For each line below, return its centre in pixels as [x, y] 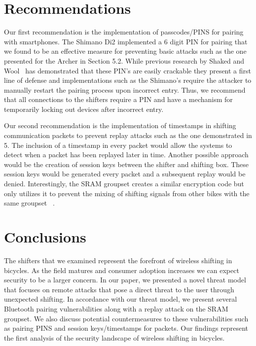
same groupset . [29, 203]
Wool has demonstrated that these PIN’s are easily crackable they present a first [128, 70]
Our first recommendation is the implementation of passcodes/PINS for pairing [124, 32]
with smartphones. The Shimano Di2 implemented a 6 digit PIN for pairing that [126, 41]
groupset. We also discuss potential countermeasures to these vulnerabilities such [126, 318]
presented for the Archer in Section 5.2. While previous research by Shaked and [124, 60]
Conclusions [45, 237]
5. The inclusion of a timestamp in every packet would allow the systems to [118, 145]
